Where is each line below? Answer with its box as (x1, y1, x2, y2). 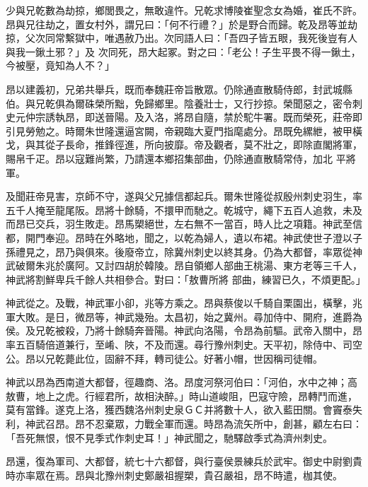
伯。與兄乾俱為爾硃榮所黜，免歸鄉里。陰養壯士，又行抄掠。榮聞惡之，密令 (6, 95, 352, 110)
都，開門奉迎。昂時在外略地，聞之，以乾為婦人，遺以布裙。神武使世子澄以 (6, 230, 352, 245)
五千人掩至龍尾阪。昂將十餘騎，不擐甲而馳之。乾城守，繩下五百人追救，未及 (6, 202, 362, 217)
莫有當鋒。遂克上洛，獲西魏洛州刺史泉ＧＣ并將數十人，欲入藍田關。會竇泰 (6, 402, 352, 417)
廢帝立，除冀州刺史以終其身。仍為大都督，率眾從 (124, 244, 352, 259)
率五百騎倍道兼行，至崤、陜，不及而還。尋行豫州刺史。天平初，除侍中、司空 (6, 337, 362, 352)
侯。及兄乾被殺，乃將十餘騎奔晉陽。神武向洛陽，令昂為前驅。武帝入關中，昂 (6, 323, 362, 338)
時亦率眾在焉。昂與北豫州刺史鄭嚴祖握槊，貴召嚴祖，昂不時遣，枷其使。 (6, 467, 343, 482)
